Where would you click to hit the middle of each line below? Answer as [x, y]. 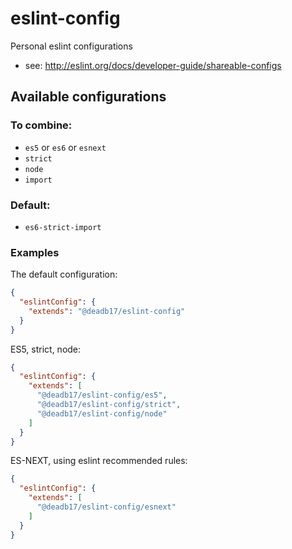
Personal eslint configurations [71, 46]
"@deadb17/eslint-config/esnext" [106, 507]
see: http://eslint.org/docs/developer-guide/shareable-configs [153, 65]
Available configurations [88, 97]
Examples [35, 252]
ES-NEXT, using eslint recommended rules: [99, 461]
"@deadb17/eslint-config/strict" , [109, 405]
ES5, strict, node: [46, 349]
